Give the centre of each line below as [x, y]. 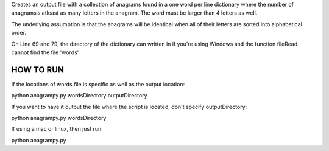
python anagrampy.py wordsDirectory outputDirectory [79, 96]
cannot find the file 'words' [45, 52]
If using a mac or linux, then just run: [57, 129]
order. [19, 33]
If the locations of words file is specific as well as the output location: [98, 84]
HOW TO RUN [37, 70]
